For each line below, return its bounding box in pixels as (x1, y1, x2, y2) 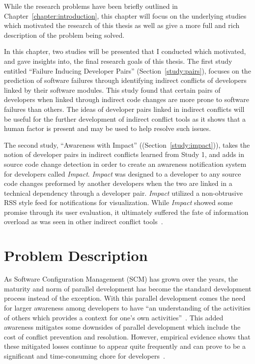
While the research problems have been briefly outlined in (4, 1, 178, 11)
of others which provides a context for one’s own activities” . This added (4, 312, 224, 322)
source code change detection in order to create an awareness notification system (4, 158, 247, 169)
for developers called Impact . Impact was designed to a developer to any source (4, 168, 241, 179)
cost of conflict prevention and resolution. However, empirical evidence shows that (4, 331, 251, 341)
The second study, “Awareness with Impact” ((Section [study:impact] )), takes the (4, 139, 250, 150)
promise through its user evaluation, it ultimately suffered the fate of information (4, 207, 249, 217)
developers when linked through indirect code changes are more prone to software (4, 94, 250, 104)
